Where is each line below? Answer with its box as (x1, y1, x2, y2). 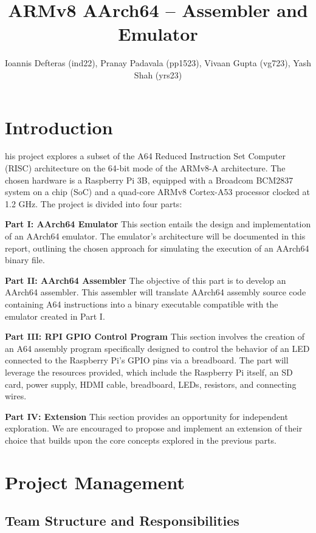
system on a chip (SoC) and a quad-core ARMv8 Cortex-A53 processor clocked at (5, 185, 310, 198)
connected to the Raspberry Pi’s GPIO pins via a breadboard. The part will (5, 354, 289, 366)
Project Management (5, 469, 185, 494)
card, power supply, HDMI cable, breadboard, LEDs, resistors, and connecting (5, 377, 297, 390)
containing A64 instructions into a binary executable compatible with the (5, 297, 278, 310)
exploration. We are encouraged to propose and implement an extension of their (5, 422, 303, 435)
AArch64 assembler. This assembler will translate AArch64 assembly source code (5, 286, 306, 298)
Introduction (5, 114, 113, 139)
